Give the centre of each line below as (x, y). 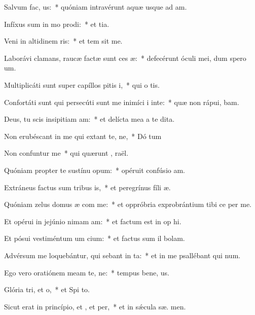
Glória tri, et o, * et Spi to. (47, 289)
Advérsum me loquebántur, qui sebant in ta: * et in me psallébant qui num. (122, 255)
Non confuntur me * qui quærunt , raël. (66, 153)
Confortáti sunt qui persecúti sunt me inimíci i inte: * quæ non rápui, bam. (122, 102)
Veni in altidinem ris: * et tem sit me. (63, 41)
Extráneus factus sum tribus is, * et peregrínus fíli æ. (87, 187)
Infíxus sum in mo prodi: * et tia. (57, 24)
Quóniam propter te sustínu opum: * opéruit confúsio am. (95, 170)
